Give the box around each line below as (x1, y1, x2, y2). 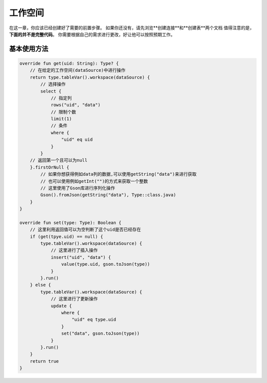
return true (30, 358, 59, 364)
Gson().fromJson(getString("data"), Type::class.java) (40, 192, 177, 198)
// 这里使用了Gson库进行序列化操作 (40, 185, 116, 191)
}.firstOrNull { (30, 164, 69, 170)
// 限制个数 (50, 109, 77, 115)
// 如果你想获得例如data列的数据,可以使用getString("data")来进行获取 (40, 171, 197, 177)
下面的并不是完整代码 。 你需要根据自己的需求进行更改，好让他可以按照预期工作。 (9, 31, 175, 37)
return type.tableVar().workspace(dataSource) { (30, 74, 150, 80)
